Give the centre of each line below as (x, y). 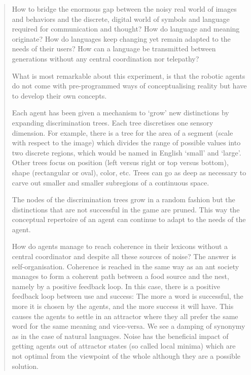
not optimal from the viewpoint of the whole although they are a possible (126, 356)
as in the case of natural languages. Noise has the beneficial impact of (120, 336)
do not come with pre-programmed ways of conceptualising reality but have (129, 86)
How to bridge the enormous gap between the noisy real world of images (124, 9)
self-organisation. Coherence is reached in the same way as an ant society (126, 266)
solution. (25, 366)
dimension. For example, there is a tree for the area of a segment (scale (122, 132)
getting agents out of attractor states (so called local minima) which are (124, 346)
